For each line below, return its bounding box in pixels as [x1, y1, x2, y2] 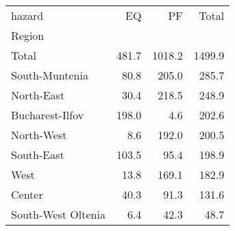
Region [11, 27, 45, 43]
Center [11, 186, 43, 202]
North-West [11, 127, 67, 143]
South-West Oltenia [11, 206, 106, 222]
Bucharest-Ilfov [11, 107, 84, 123]
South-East [11, 147, 64, 162]
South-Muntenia [11, 67, 88, 83]
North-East [11, 87, 65, 103]
